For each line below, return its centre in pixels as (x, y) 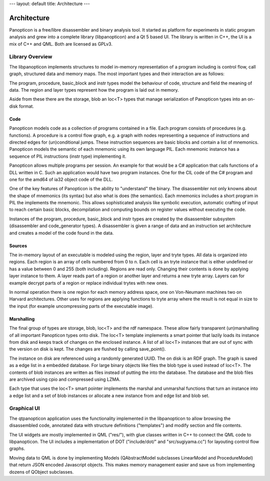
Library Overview (31, 57)
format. (26, 106)
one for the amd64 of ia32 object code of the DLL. (61, 179)
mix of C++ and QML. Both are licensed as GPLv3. (61, 44)
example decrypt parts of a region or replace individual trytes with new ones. (88, 283)
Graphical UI (24, 408)
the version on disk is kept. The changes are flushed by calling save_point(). (87, 349)
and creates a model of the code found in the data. (61, 233)
